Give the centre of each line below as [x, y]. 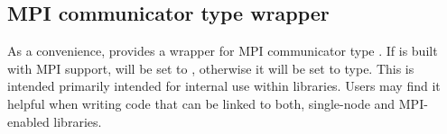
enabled [28, 121]
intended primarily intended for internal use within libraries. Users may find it [224, 86]
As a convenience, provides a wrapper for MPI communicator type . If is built [223, 51]
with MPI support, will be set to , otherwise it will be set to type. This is [211, 68]
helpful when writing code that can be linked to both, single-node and [201, 103]
